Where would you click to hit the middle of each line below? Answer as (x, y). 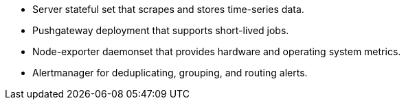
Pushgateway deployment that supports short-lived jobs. (161, 30)
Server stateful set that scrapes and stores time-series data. (168, 9)
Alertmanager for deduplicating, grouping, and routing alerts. (170, 73)
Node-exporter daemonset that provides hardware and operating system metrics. (217, 51)
